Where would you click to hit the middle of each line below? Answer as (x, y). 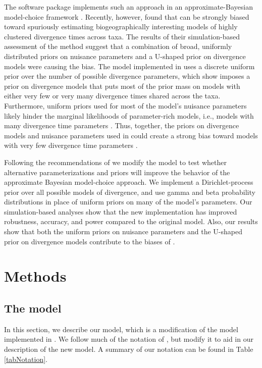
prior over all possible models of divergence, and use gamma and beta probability (130, 192)
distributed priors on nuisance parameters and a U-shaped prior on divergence (125, 56)
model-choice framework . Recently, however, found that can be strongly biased (127, 16)
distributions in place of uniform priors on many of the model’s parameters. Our (128, 202)
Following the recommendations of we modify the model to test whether (116, 162)
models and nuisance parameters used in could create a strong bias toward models (131, 135)
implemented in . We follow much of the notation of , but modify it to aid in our (129, 339)
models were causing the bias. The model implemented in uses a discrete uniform (129, 66)
